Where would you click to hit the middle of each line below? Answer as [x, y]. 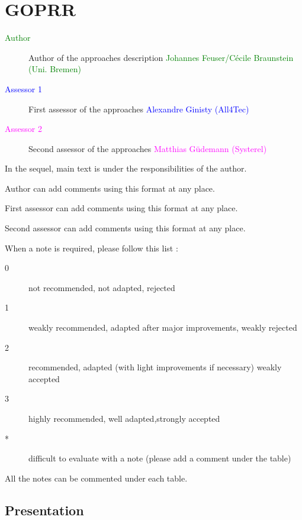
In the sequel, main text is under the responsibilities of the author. [126, 168]
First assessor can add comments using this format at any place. [121, 208]
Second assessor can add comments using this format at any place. [125, 228]
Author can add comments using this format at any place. [110, 188]
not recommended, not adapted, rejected [102, 287]
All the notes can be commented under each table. [96, 478]
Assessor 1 [23, 88]
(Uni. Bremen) [55, 69]
